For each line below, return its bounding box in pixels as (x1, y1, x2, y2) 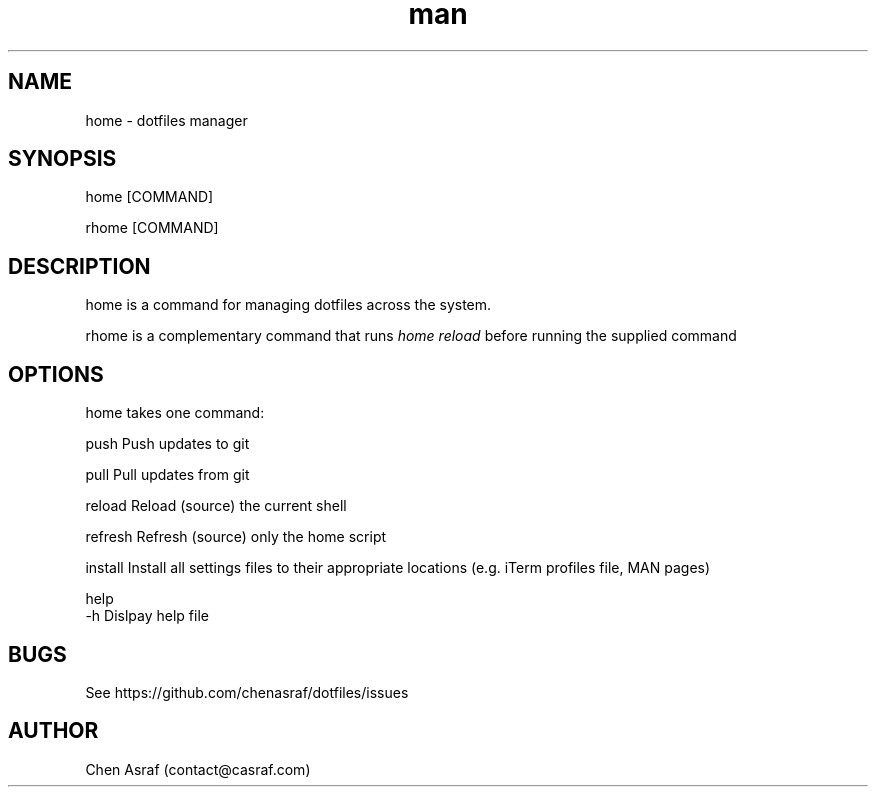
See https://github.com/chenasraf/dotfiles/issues (85, 683, 409, 701)
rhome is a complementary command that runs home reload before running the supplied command (85, 327, 737, 345)
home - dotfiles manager (85, 111, 248, 129)
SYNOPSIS (8, 146, 117, 172)
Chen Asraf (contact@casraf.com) (85, 760, 311, 778)
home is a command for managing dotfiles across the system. (85, 296, 492, 314)
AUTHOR (8, 718, 99, 744)
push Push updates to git (85, 435, 250, 453)
